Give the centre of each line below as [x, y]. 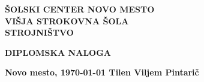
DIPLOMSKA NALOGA [58, 52]
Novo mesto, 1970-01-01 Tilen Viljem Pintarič [102, 72]
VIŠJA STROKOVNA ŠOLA [67, 20]
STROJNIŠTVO [39, 32]
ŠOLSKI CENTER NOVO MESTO [80, 9]
